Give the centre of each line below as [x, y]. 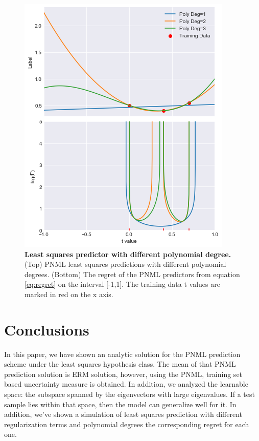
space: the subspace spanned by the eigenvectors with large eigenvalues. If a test [129, 394]
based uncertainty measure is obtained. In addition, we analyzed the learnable [126, 384]
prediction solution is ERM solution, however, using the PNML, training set [123, 374]
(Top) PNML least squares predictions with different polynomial [125, 264]
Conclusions [47, 329]
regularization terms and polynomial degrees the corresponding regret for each [127, 424]
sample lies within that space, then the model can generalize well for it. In [120, 404]
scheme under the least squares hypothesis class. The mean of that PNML [120, 364]
